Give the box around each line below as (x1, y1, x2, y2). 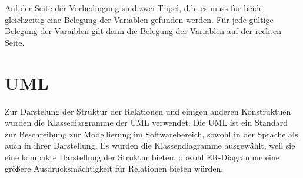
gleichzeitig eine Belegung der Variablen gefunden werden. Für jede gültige (5, 13, 274, 25)
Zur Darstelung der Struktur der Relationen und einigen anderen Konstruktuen (5, 105, 291, 117)
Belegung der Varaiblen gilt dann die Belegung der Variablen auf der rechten (5, 25, 282, 37)
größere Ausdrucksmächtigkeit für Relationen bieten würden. (5, 162, 224, 174)
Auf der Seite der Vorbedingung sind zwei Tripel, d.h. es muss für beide (5, 2, 263, 14)
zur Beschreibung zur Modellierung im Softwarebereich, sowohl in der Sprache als (5, 127, 298, 140)
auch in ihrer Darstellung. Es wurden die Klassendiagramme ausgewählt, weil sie (5, 139, 295, 152)
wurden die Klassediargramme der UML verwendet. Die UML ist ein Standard (5, 116, 288, 129)
